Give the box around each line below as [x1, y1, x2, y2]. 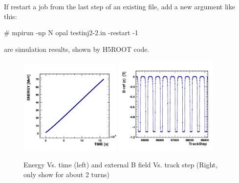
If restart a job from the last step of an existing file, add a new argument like [4, 1, 235, 11]
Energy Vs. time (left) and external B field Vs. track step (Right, [23, 159, 218, 169]
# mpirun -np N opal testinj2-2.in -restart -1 [4, 27, 138, 38]
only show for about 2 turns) [23, 169, 110, 179]
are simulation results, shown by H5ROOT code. [4, 44, 150, 54]
